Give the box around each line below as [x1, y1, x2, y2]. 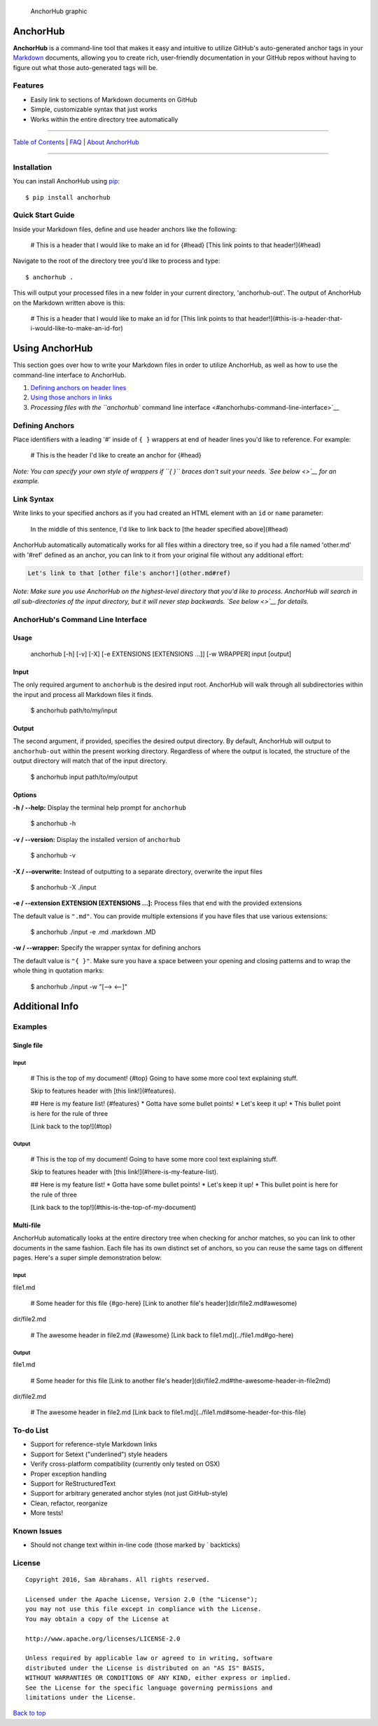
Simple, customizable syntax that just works [30, 105, 157, 113]
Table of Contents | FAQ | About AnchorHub [13, 138, 139, 146]
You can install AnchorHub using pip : [13, 177, 120, 186]
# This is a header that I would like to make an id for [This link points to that [30, 315, 247, 323]
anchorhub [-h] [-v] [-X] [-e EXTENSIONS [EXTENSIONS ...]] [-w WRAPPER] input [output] [30, 649, 292, 658]
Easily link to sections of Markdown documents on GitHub [30, 95, 197, 104]
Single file [13, 1041, 43, 1050]
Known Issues [13, 1526, 62, 1535]
